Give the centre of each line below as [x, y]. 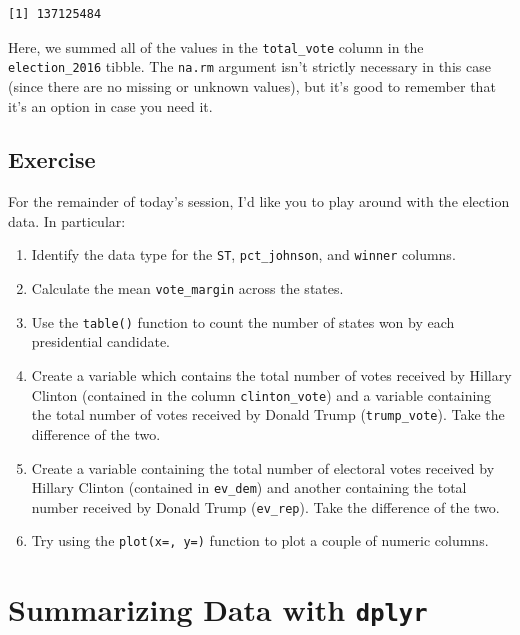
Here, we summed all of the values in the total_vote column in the [216, 46]
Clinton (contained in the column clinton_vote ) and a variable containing [261, 394]
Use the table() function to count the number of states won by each [243, 321]
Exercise [52, 159]
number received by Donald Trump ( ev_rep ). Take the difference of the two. [265, 506]
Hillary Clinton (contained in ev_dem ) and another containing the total [249, 487]
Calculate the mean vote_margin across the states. [187, 288]
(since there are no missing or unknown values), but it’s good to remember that [252, 85]
